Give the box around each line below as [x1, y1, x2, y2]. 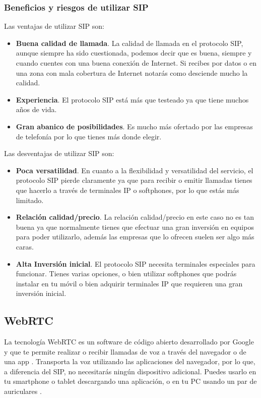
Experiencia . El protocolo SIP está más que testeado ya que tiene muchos [16, 94, 249, 105]
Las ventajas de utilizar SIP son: [4, 21, 104, 31]
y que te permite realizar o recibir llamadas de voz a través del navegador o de [4, 346, 246, 357]
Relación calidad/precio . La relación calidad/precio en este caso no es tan [16, 212, 254, 222]
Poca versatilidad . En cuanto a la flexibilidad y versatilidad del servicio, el [16, 165, 253, 175]
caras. [16, 241, 34, 252]
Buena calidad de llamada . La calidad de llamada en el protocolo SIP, [16, 37, 243, 48]
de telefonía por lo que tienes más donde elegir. [16, 131, 162, 141]
